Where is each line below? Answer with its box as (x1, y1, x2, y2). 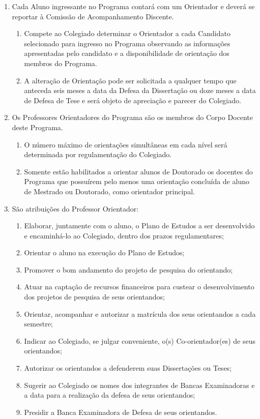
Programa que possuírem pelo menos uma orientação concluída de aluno (24, 176, 249, 187)
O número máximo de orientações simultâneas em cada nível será (24, 139, 227, 149)
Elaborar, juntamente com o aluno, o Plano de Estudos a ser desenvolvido (24, 220, 255, 231)
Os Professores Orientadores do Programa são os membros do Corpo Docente (12, 112, 253, 123)
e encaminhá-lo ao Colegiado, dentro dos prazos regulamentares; (24, 230, 224, 241)
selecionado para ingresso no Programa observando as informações (24, 38, 230, 48)
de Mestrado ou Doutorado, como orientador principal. (24, 186, 195, 196)
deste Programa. (12, 122, 63, 132)
